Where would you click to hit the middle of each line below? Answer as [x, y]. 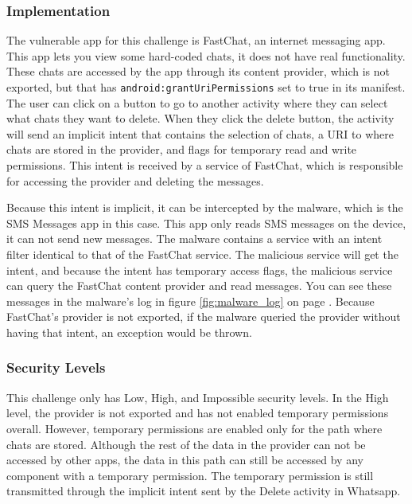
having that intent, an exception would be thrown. [129, 332]
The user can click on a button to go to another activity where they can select [197, 102]
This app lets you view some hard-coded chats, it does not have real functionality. [206, 55]
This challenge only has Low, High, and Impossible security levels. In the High [198, 397]
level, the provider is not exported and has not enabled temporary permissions [198, 413]
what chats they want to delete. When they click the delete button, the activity [200, 118]
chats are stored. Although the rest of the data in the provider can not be [186, 444]
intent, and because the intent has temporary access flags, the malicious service [200, 270]
